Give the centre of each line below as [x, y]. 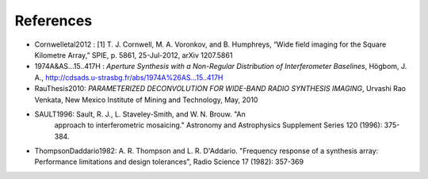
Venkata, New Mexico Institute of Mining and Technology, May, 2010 [146, 100]
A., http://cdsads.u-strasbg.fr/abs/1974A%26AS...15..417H [129, 77]
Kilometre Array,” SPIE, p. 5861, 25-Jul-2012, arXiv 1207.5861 [134, 55]
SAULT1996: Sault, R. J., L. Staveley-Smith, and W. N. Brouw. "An [140, 114]
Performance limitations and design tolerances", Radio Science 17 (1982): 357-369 [169, 162]
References [53, 21]
